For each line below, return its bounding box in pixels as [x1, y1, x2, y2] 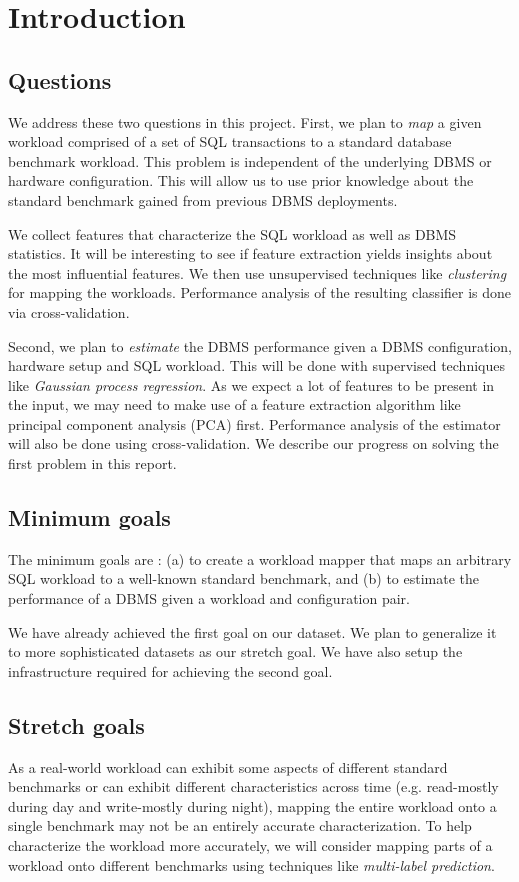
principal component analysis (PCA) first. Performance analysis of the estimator [8, 413, 501, 434]
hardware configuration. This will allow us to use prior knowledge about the [8, 170, 474, 191]
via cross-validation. [8, 301, 130, 322]
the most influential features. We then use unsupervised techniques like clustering [8, 262, 507, 283]
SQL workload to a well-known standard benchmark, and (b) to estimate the [8, 568, 480, 589]
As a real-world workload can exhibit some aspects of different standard [8, 756, 448, 777]
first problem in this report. [8, 453, 177, 474]
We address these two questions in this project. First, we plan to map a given [8, 111, 482, 132]
